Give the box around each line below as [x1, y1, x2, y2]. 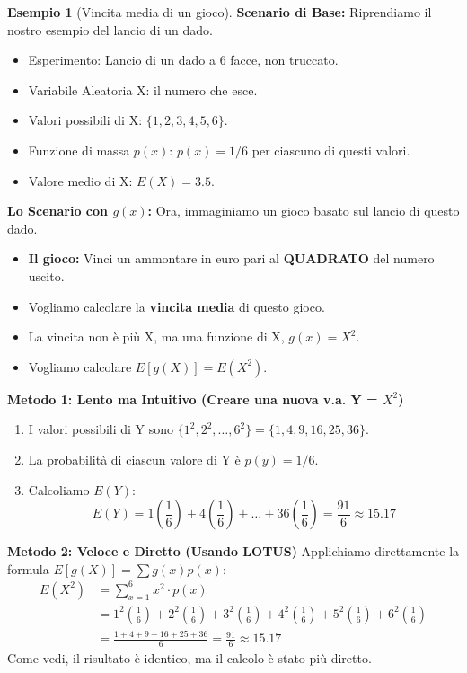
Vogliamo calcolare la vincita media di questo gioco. [28, 297, 325, 315]
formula [7, 559, 49, 578]
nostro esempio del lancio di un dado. [7, 20, 213, 39]
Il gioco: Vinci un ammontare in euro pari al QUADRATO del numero [28, 249, 435, 268]
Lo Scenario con [7, 201, 109, 220]
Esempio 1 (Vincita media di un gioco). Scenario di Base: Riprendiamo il [7, 3, 432, 21]
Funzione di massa [28, 140, 130, 159]
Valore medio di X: [28, 171, 133, 190]
